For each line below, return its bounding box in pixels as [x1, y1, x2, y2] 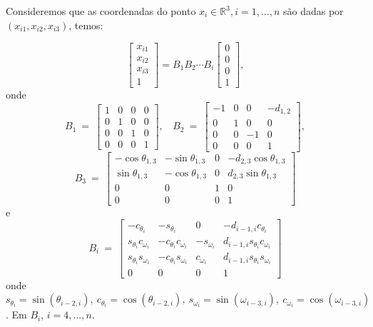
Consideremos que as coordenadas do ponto [6, 4, 196, 18]
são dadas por [282, 4, 344, 18]
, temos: [68, 17, 103, 32]
